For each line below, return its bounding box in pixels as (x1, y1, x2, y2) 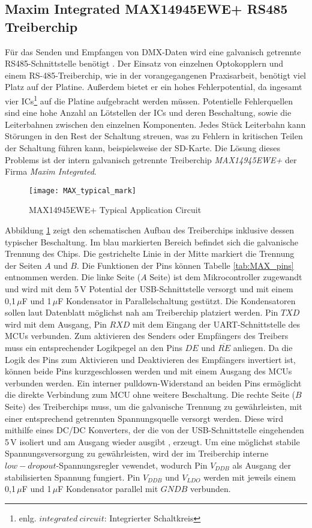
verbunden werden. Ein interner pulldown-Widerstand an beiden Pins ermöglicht (5, 376, 302, 389)
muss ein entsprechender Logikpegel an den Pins (5, 341, 182, 353)
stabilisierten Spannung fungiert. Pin (5, 470, 140, 483)
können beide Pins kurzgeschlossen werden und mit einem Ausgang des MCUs (5, 365, 292, 377)
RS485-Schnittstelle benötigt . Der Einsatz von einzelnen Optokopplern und (5, 57, 284, 70)
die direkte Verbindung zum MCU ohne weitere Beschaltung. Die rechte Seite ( (5, 388, 295, 401)
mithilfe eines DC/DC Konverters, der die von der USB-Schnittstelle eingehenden (5, 424, 304, 436)
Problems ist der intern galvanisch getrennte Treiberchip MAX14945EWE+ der (5, 153, 297, 166)
